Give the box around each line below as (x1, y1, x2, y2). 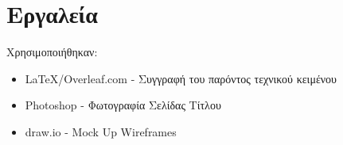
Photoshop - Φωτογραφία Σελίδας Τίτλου (25, 97, 221, 113)
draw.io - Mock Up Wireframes (25, 123, 177, 139)
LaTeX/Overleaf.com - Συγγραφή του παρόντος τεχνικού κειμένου (25, 70, 337, 86)
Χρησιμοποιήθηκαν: (6, 44, 98, 60)
